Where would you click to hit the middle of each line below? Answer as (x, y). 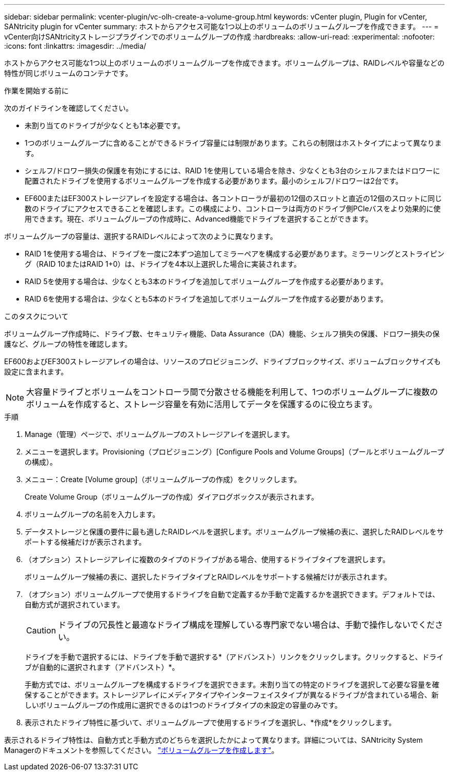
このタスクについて (36, 316)
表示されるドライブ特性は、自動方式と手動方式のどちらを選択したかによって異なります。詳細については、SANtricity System (213, 740)
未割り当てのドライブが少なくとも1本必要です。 (105, 125)
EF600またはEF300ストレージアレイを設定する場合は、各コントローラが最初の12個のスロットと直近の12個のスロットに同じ (233, 198)
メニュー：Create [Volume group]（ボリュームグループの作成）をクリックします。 (163, 479)
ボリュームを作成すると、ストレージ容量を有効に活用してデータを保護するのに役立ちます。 (202, 404)
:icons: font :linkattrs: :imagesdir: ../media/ (75, 46)
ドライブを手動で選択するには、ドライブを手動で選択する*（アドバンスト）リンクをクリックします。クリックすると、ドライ (234, 657)
